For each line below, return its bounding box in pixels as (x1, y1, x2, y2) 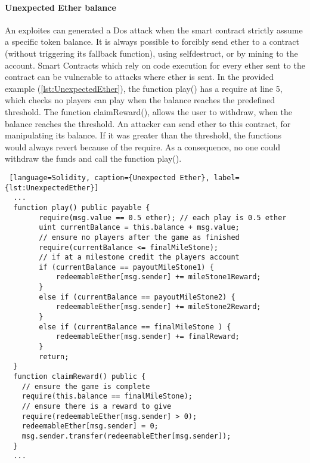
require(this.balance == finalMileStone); (21, 392, 193, 401)
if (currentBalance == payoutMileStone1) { (39, 263, 214, 271)
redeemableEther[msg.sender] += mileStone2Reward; (55, 303, 261, 311)
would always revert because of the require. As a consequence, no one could (5, 140, 281, 153)
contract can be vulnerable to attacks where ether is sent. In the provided (5, 70, 274, 83)
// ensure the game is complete (21, 382, 150, 391)
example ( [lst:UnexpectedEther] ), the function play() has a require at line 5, (5, 82, 283, 94)
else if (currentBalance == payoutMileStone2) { (39, 292, 235, 301)
